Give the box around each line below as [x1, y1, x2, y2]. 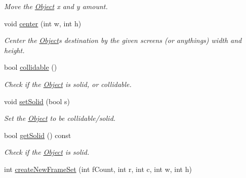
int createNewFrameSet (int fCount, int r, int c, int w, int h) [4, 163, 192, 174]
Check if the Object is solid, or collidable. [4, 78, 132, 89]
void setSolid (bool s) [4, 96, 70, 106]
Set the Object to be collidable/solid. [4, 113, 116, 123]
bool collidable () [4, 62, 57, 72]
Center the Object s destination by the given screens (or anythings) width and [4, 35, 242, 46]
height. [4, 45, 25, 55]
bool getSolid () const [4, 129, 71, 140]
